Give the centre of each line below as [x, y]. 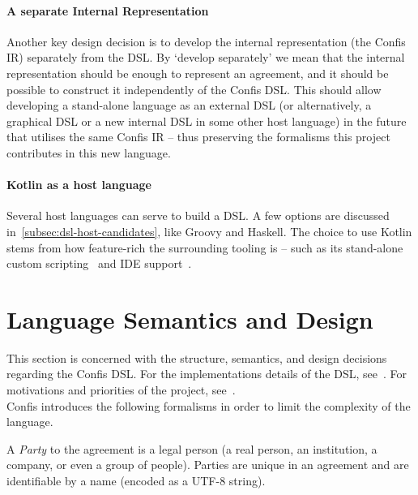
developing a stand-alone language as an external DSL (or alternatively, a [189, 105]
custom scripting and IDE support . [99, 263]
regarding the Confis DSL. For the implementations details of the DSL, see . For [207, 374]
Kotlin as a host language [79, 185]
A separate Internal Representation [108, 10]
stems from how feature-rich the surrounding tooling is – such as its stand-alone [205, 247]
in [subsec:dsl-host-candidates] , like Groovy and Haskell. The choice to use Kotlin [209, 231]
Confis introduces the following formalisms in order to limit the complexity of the [209, 405]
